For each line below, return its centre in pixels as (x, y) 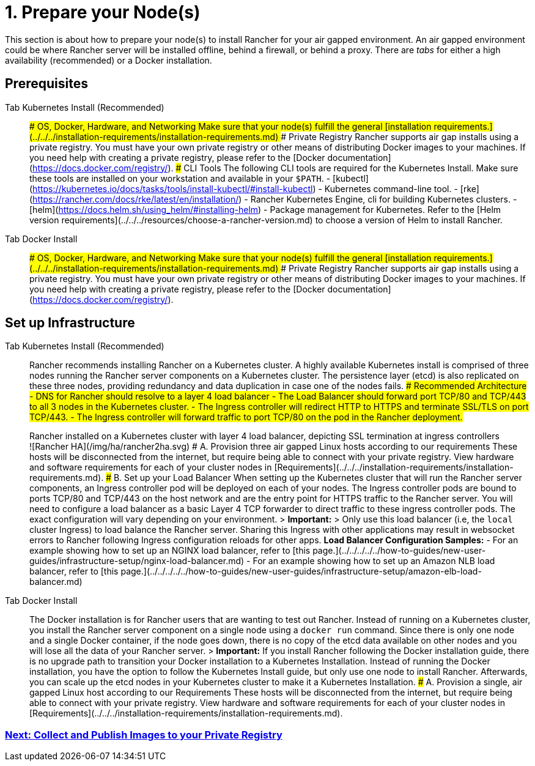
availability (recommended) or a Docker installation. (109, 60)
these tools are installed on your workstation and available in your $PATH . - (180, 178)
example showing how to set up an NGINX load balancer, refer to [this (170, 551)
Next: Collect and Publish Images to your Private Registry (144, 734)
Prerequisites (46, 84)
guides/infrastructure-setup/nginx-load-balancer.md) (137, 561)
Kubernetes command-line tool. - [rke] (402, 188)
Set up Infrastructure (70, 323)
